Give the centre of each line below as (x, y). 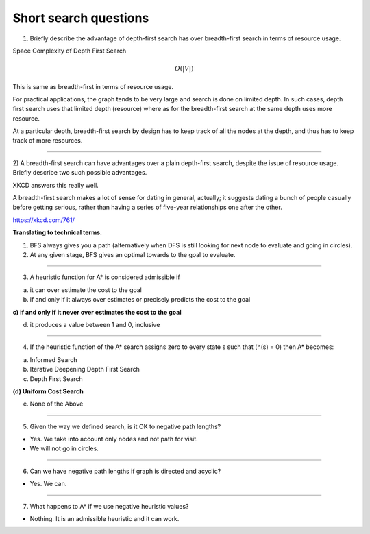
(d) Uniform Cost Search (48, 391)
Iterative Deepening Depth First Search (85, 369)
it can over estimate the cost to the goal (86, 290)
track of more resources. (48, 141)
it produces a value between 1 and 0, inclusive (95, 324)
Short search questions (81, 18)
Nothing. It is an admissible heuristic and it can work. (104, 519)
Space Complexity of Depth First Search (70, 51)
